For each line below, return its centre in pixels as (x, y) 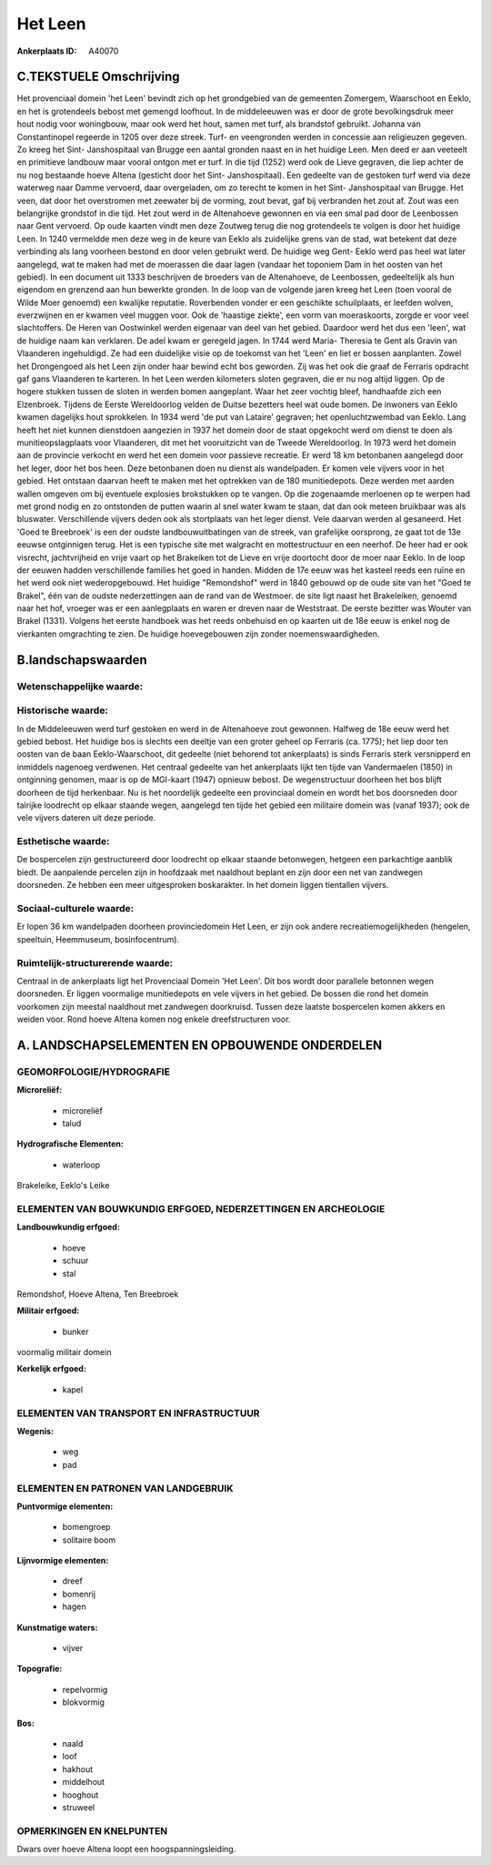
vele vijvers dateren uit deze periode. (86, 818)
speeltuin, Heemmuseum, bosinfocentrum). (98, 939)
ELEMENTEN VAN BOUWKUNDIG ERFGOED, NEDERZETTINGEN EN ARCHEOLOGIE (201, 1208)
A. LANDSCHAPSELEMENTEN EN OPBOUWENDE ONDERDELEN (200, 1045)
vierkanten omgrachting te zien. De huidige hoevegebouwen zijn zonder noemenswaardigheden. (198, 634)
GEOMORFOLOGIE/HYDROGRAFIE (93, 1072)
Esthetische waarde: (63, 841)
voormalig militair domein (64, 1352)
